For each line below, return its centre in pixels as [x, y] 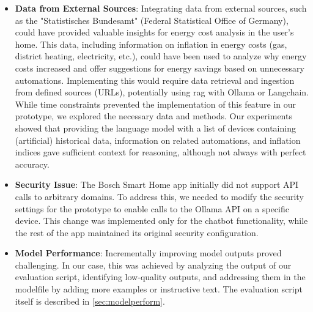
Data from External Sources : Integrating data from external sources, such [161, 8]
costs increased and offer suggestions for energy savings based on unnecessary [160, 68]
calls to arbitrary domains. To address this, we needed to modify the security [159, 196]
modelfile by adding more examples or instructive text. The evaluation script [159, 289]
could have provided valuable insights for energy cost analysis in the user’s [154, 32]
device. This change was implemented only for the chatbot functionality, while [161, 221]
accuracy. [32, 164]
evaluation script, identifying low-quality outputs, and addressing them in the [160, 277]
